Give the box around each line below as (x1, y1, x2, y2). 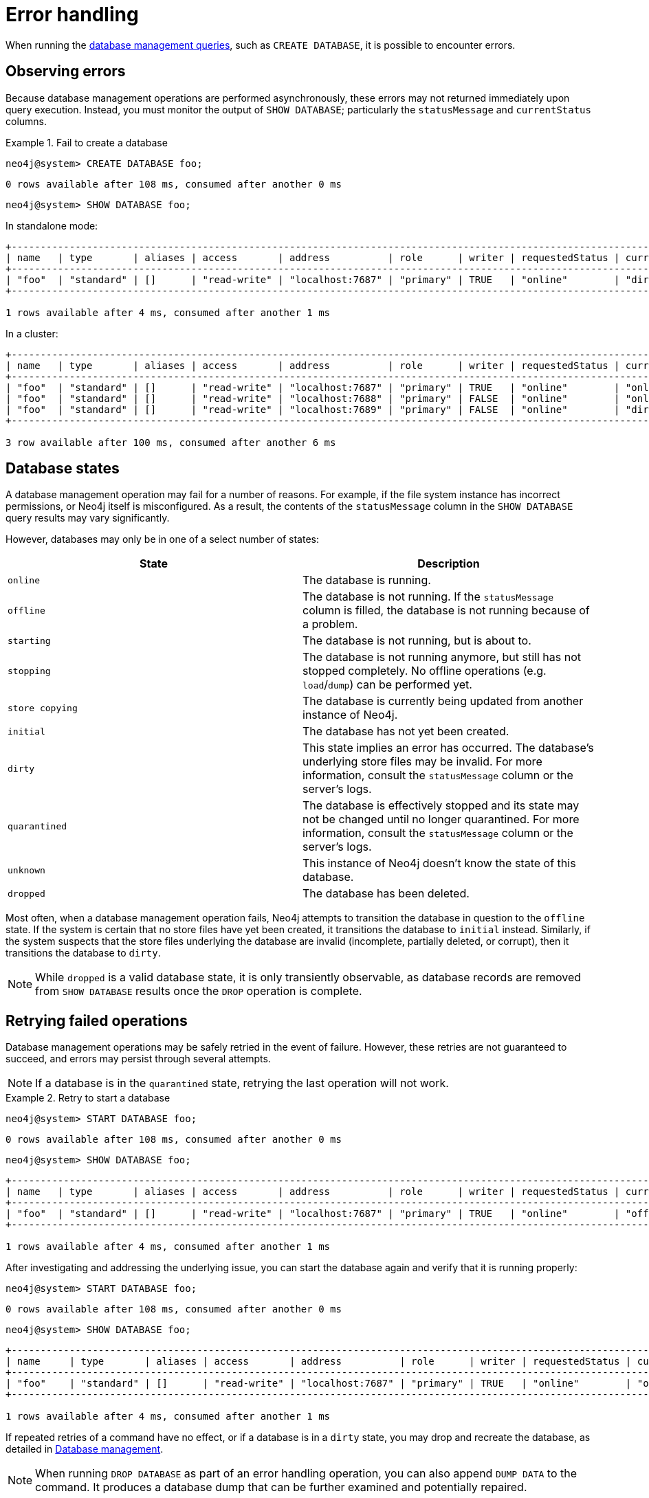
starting (8, 635, 51, 646)
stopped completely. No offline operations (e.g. (302, 664, 547, 678)
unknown (8, 864, 45, 875)
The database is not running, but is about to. (302, 634, 531, 648)
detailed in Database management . (5, 1443, 164, 1455)
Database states (5, 460, 120, 478)
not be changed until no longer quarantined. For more (302, 812, 580, 827)
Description (417, 557, 480, 571)
